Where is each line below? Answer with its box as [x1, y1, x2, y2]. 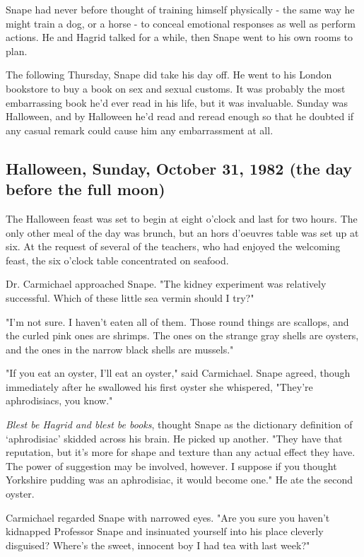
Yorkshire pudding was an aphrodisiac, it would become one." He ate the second [6, 472, 353, 487]
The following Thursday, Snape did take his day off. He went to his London [6, 67, 332, 82]
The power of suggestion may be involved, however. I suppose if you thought [6, 458, 337, 473]
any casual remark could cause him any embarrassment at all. [6, 122, 274, 137]
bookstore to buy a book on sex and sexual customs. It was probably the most [6, 81, 346, 95]
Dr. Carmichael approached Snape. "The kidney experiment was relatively [6, 276, 327, 291]
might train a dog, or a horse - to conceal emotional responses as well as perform [6, 16, 356, 30]
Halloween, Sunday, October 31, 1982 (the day [6, 157, 352, 179]
